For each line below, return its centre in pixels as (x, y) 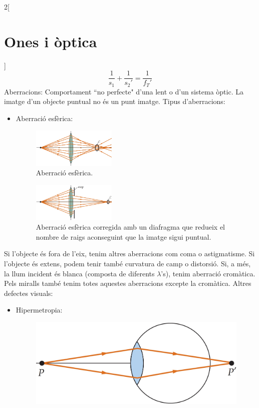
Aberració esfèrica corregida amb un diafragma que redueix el (130, 227)
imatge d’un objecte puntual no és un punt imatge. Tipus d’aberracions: (115, 101)
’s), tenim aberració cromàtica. (208, 273)
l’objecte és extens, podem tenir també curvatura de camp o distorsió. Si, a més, (127, 263)
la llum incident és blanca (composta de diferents (79, 273)
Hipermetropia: (39, 310)
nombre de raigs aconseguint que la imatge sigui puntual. (123, 236)
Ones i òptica (51, 41)
